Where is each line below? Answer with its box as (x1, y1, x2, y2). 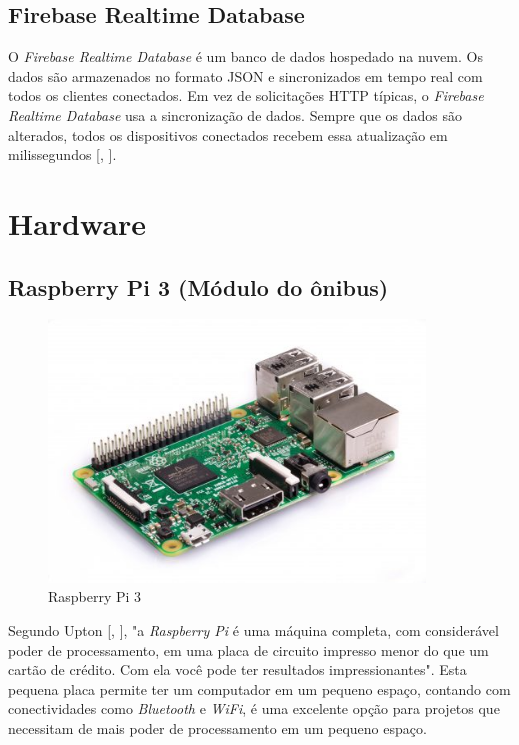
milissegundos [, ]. (8, 144, 117, 165)
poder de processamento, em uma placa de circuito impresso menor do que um (8, 639, 489, 660)
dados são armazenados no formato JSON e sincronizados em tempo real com (8, 65, 483, 86)
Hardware (8, 202, 147, 243)
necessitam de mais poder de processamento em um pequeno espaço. (8, 717, 427, 738)
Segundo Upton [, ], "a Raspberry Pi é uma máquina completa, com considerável (8, 619, 499, 640)
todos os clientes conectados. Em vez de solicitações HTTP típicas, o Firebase (8, 85, 484, 106)
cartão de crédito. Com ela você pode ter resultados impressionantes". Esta (8, 659, 467, 680)
